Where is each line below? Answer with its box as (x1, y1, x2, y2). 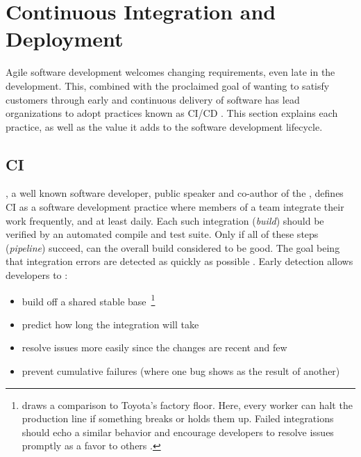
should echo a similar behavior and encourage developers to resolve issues (22, 424, 334, 439)
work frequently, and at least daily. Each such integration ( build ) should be (6, 213, 324, 227)
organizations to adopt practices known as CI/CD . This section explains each (6, 106, 338, 120)
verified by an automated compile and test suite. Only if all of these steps (6, 227, 319, 241)
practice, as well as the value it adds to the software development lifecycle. (6, 119, 323, 134)
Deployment (6, 24, 124, 53)
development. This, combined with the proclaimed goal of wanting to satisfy (6, 78, 330, 93)
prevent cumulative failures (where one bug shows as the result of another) (22, 364, 340, 378)
